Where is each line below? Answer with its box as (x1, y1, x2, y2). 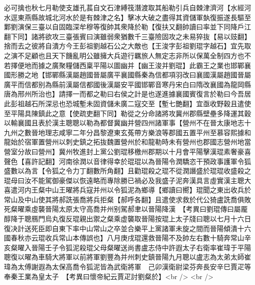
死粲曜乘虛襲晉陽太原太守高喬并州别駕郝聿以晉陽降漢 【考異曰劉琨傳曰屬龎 (4, 204, 248, 214)
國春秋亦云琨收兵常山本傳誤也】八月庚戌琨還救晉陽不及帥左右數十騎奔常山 (4, 233, 244, 243)
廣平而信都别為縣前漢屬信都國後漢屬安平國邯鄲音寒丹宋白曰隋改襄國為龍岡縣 (4, 79, 251, 89)
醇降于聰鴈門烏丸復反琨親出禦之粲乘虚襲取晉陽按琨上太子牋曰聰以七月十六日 (4, 214, 251, 224)
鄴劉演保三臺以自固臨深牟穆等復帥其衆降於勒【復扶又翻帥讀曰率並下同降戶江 (4, 22, 251, 32)
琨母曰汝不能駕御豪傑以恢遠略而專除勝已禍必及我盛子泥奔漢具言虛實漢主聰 (4, 175, 244, 185)
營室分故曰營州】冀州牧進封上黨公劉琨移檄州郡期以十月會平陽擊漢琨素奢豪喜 (4, 146, 251, 156)
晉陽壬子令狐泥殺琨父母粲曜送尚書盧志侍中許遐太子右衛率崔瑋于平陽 (31, 242, 251, 252)
